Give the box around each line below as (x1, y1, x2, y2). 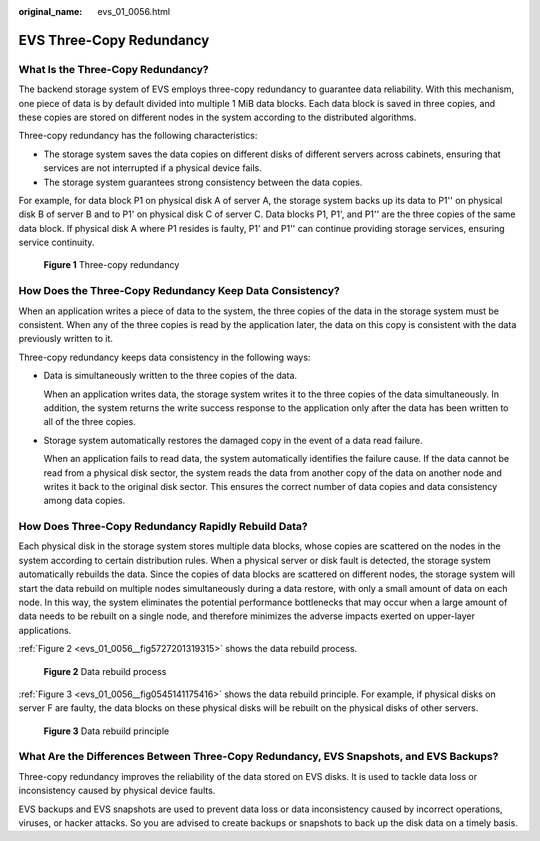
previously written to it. (18, 333, 114, 345)
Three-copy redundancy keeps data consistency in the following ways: (18, 351, 311, 363)
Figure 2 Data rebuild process (43, 665, 167, 677)
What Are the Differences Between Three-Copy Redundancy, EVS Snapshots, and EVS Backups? (18, 750, 499, 764)
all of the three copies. (43, 416, 137, 428)
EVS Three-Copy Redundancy (18, 31, 210, 49)
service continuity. (18, 236, 95, 249)
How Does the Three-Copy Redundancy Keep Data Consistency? (18, 284, 340, 298)
